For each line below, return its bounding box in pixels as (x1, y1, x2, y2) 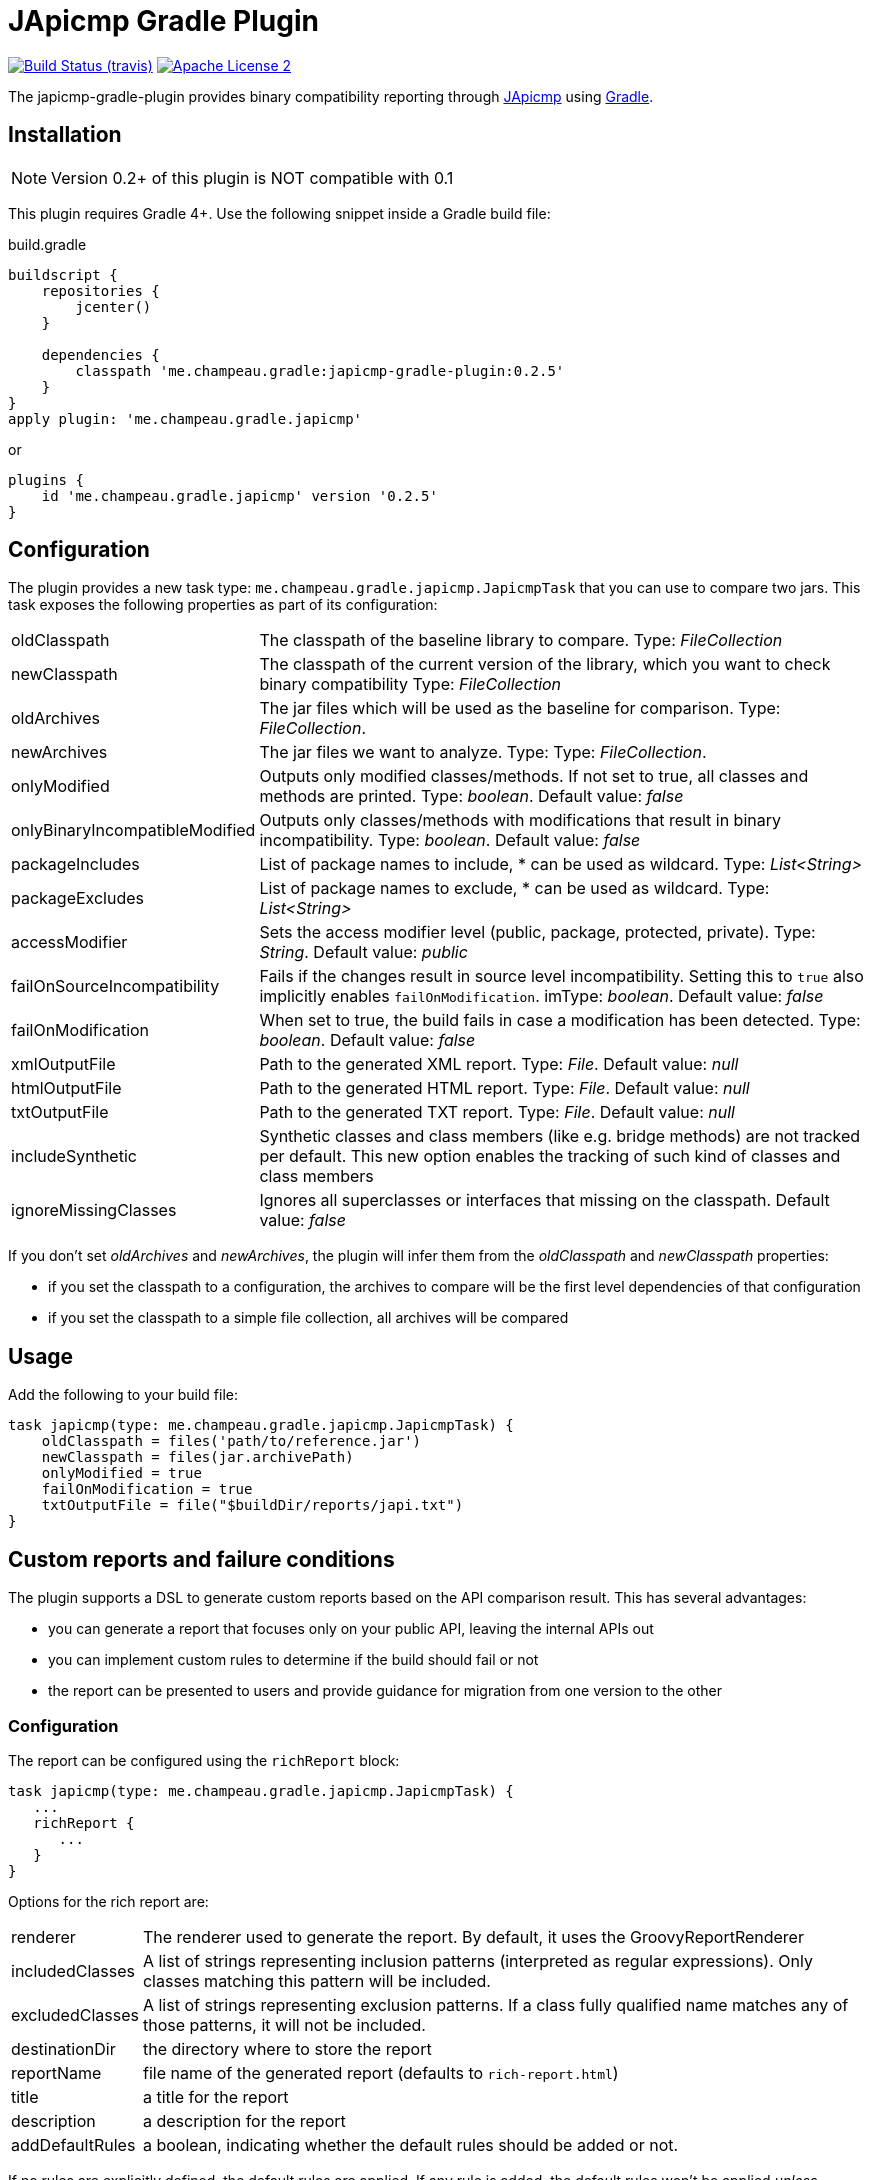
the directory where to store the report (142, 2038, 432, 2059)
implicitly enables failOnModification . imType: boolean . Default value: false (259, 986, 824, 1007)
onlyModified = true (41, 1465, 202, 1482)
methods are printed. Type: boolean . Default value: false (259, 786, 684, 807)
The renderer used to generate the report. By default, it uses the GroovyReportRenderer (142, 1926, 804, 1947)
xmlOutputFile (11, 1054, 116, 1075)
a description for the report (142, 2110, 346, 2131)
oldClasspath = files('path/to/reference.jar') (41, 1433, 422, 1450)
